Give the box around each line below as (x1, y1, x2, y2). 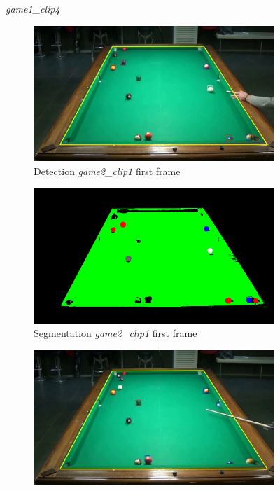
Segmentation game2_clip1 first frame (34, 326, 197, 340)
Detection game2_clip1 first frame (34, 163, 181, 178)
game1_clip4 (6, 1, 60, 15)
